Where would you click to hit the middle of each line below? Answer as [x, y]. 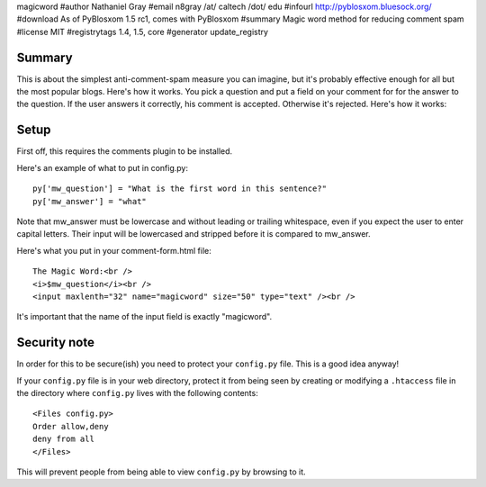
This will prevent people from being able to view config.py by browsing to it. [161, 472]
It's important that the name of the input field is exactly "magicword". [144, 317]
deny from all [63, 439]
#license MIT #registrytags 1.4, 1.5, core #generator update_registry [143, 32]
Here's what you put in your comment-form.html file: [114, 250]
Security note [55, 343]
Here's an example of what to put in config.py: [103, 167]
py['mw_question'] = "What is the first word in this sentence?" [180, 189]
